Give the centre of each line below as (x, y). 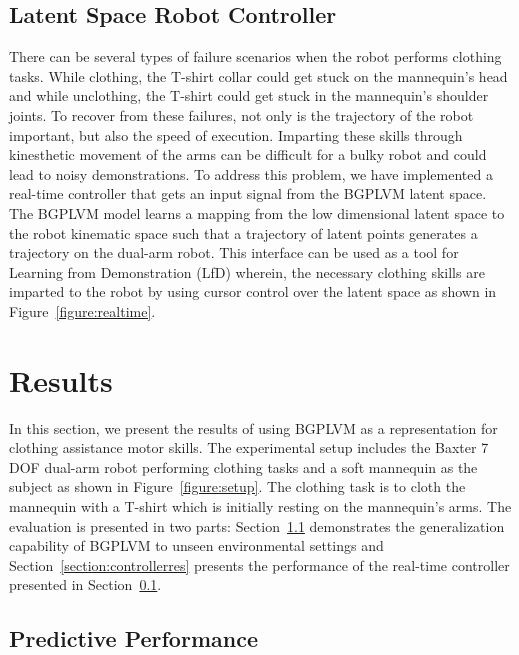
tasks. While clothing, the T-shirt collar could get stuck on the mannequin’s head (258, 75)
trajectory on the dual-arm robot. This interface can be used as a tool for (234, 252)
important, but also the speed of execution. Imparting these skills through (236, 134)
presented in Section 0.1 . (85, 584)
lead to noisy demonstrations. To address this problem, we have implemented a (251, 173)
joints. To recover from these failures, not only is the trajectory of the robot (241, 114)
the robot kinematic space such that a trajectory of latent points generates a (243, 232)
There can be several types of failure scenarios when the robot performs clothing (255, 56)
